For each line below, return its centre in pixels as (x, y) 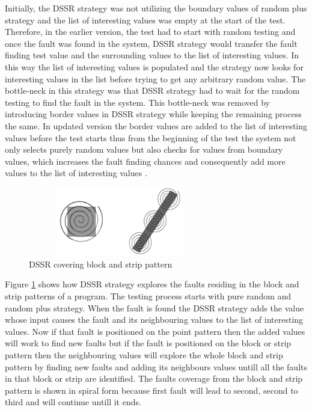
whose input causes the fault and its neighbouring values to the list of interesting (154, 320)
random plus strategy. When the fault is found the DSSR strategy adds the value (154, 307)
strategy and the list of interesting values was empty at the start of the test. (145, 20)
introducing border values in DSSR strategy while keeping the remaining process (153, 114)
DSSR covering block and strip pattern (101, 264)
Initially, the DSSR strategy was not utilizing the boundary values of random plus (156, 8)
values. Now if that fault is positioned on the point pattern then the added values (155, 331)
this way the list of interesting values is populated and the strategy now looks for (154, 66)
